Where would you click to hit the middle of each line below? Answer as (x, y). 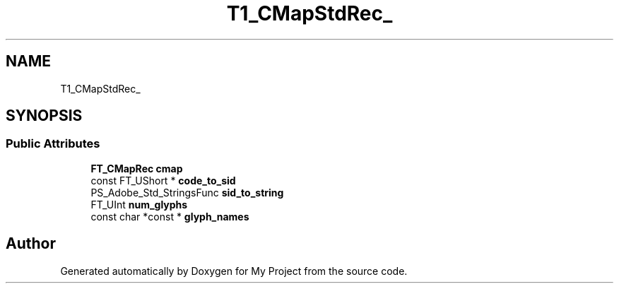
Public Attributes (53, 144)
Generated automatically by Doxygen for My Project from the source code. (234, 271)
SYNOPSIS (44, 116)
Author (31, 244)
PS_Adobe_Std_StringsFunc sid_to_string (187, 192)
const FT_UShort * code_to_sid (163, 180)
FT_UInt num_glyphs (139, 204)
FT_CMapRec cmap (137, 168)
